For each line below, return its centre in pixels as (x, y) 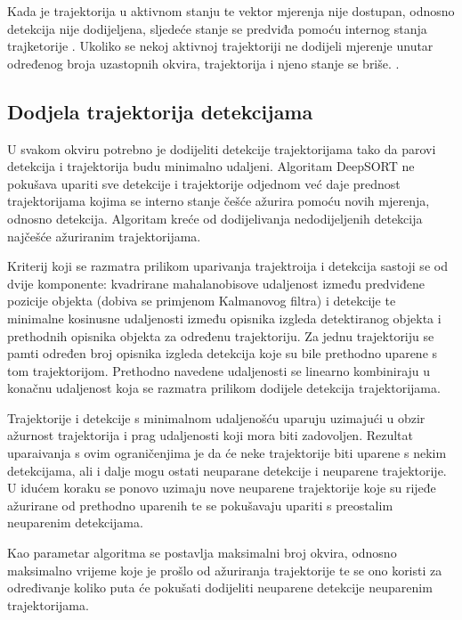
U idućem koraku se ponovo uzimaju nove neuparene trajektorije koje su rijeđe (222, 488)
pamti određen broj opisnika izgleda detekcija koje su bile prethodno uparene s (223, 353)
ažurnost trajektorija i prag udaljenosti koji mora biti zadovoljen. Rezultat (210, 435)
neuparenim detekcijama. (75, 522)
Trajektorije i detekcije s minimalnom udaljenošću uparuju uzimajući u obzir (216, 417)
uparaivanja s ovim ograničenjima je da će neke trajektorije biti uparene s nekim (227, 453)
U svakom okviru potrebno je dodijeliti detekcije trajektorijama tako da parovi (222, 148)
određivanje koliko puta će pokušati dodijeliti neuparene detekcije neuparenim (220, 587)
